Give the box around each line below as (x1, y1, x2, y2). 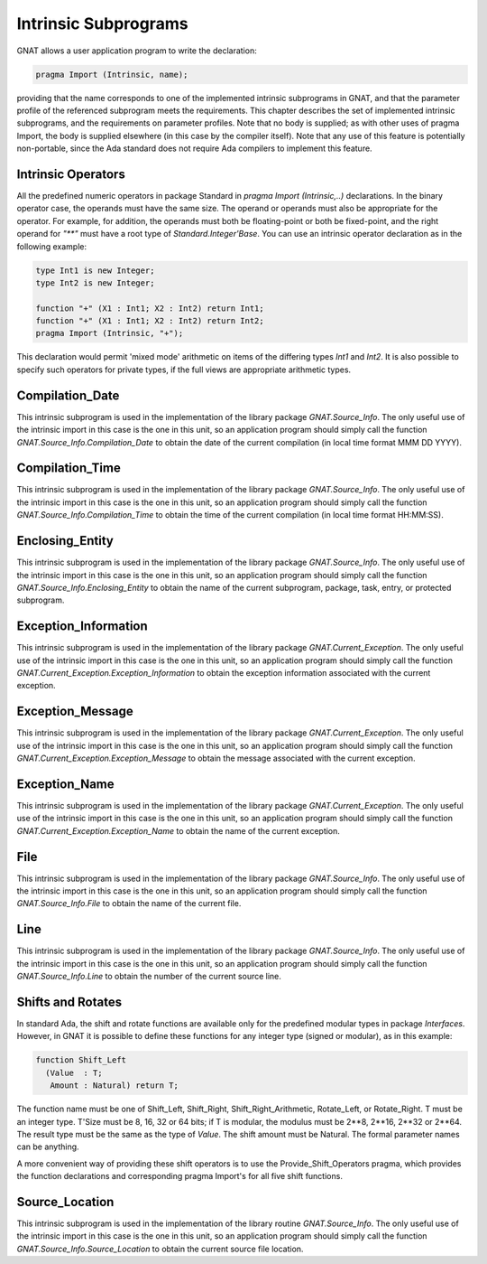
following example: (16, 240, 87, 252)
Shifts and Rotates (16, 994, 122, 1009)
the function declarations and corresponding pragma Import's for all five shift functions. (16, 1171, 343, 1182)
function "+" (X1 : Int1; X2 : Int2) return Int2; (35, 316, 265, 326)
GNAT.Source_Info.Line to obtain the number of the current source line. (16, 971, 281, 982)
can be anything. (16, 1141, 80, 1152)
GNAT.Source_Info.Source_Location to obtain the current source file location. (16, 1243, 304, 1254)
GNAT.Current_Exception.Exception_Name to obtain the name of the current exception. (16, 825, 340, 836)
